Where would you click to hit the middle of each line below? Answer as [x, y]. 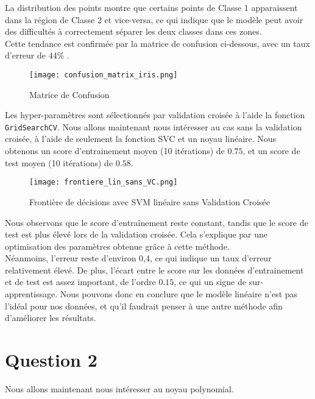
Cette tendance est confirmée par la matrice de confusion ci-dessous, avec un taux [157, 43]
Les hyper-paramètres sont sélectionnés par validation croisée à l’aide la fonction [155, 115]
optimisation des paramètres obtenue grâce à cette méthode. [117, 246]
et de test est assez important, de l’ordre [80, 282]
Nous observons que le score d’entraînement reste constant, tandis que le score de [157, 222]
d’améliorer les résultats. [51, 318]
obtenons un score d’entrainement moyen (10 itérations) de [115, 151]
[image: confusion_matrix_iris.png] [104, 75]
